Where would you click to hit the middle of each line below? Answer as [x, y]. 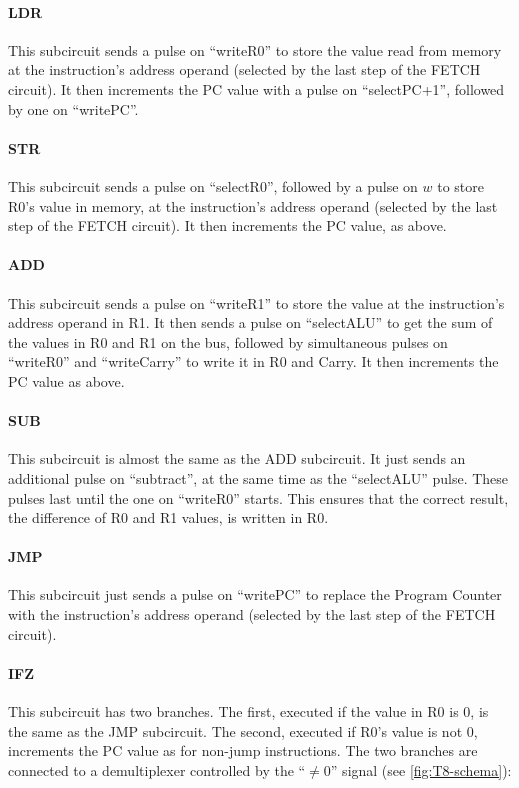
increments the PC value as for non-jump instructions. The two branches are [243, 750]
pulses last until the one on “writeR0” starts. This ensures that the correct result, [258, 497]
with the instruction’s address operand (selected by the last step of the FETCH [252, 614]
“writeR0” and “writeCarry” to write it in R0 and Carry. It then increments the [253, 361]
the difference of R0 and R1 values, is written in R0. [168, 517]
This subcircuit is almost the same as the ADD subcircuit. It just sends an [237, 458]
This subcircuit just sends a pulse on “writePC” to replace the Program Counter [255, 594]
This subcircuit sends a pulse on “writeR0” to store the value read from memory [255, 49]
